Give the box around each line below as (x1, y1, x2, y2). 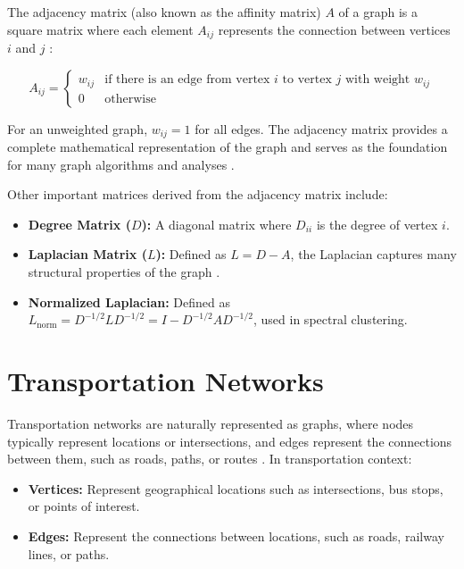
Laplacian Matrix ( (28, 245, 147, 264)
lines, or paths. (28, 544, 110, 563)
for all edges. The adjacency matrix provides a (195, 119, 448, 138)
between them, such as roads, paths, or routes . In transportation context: (7, 449, 412, 468)
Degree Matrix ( (28, 214, 131, 233)
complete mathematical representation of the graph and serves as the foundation (7, 138, 448, 156)
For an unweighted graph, (7, 119, 148, 138)
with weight (344, 73, 410, 87)
